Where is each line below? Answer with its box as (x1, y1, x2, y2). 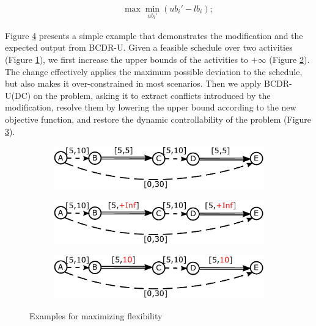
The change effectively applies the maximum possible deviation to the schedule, (5, 65, 303, 78)
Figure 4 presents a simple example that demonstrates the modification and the (5, 29, 303, 42)
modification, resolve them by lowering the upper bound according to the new (5, 101, 296, 114)
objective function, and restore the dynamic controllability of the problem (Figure (5, 113, 312, 126)
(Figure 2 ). (269, 53, 310, 66)
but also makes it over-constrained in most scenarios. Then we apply (5, 77, 262, 90)
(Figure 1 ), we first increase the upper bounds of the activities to (5, 53, 249, 66)
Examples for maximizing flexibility (29, 309, 163, 322)
